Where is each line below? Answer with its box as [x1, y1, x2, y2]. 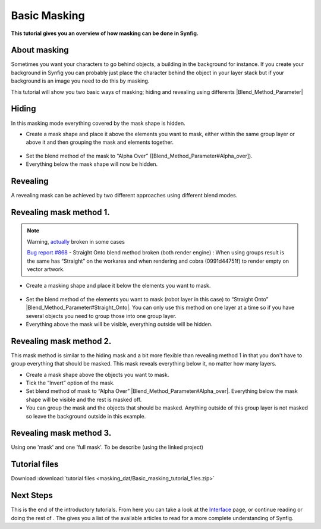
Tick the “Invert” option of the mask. [26, 379, 115, 386]
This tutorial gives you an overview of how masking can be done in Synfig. [11, 30, 199, 37]
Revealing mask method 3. [11, 428, 112, 438]
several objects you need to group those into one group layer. [26, 312, 177, 319]
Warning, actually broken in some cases [27, 238, 125, 245]
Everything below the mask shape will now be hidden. [26, 160, 158, 168]
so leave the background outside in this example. [26, 413, 146, 420]
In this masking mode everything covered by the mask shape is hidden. [11, 119, 185, 127]
